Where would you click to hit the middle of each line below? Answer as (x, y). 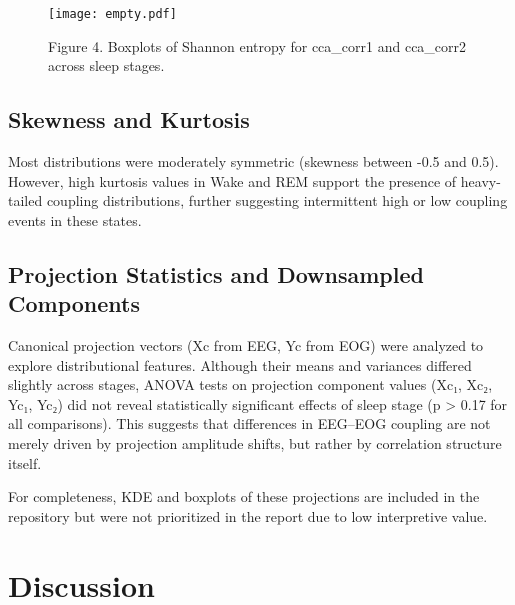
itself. (25, 462)
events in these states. (75, 219)
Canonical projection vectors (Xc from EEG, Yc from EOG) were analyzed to (246, 345)
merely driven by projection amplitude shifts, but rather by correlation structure (255, 442)
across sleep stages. (106, 65)
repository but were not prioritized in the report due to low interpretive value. (248, 515)
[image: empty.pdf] (112, 14)
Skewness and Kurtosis (129, 119)
